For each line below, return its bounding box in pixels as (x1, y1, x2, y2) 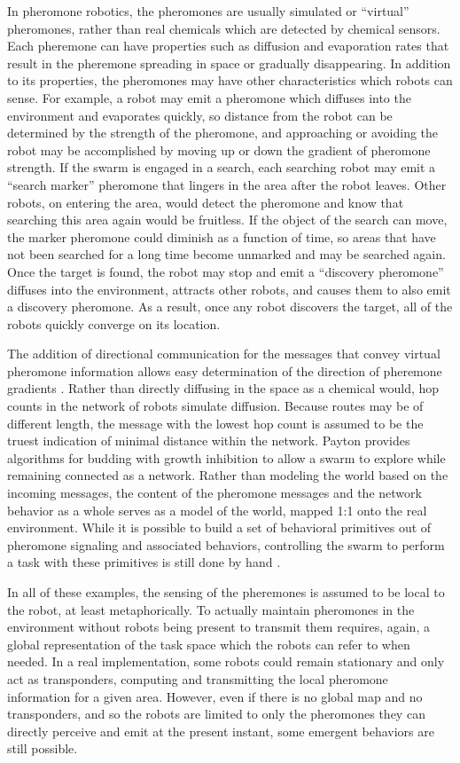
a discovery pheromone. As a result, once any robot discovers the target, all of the (7, 297, 453, 316)
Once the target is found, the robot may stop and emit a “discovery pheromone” (7, 262, 444, 280)
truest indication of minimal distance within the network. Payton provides (7, 431, 410, 450)
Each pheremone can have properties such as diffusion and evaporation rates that (7, 36, 449, 55)
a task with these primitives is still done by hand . (7, 553, 281, 571)
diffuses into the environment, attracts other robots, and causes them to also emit (7, 279, 451, 298)
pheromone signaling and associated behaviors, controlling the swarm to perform (7, 535, 445, 554)
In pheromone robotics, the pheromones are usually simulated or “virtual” (7, 2, 409, 20)
